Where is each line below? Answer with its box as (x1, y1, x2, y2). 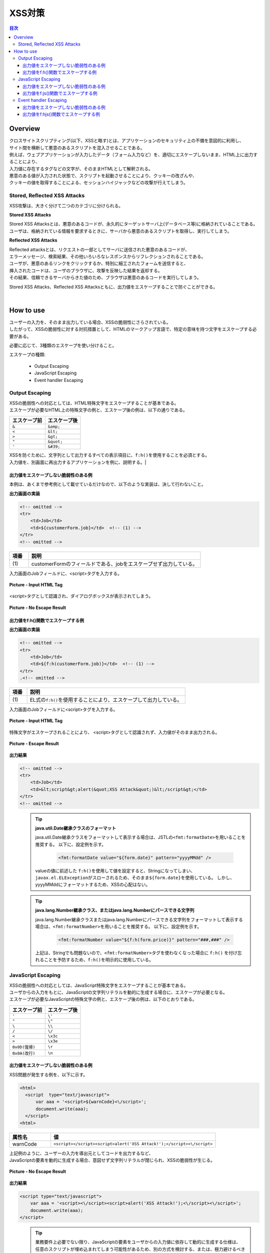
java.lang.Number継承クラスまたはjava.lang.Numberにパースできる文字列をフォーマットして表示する (35, 916, 243, 922)
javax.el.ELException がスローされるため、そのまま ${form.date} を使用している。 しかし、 (35, 875, 235, 881)
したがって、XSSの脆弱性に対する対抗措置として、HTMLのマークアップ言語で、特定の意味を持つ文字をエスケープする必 (9, 326, 257, 332)
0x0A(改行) (12, 1051, 35, 1056)
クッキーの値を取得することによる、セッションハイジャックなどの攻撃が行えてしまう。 (9, 179, 188, 185)
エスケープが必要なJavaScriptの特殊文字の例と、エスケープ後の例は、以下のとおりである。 (9, 996, 197, 1002)
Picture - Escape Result (9, 741, 59, 747)
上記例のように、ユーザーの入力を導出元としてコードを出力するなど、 (9, 1150, 153, 1156)
